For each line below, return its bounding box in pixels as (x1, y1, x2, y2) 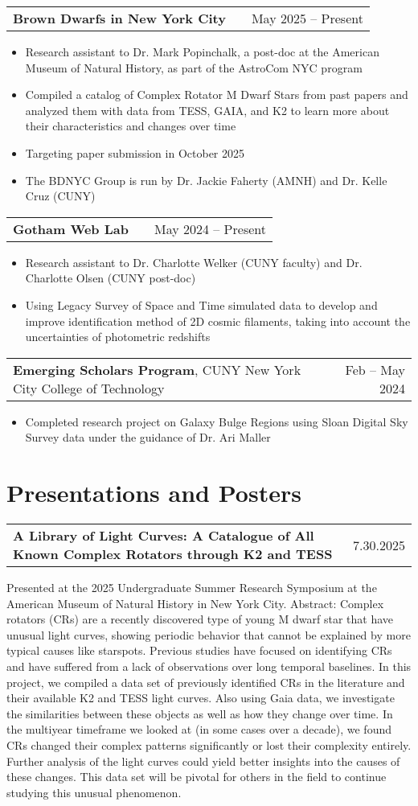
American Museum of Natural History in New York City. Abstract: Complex (6, 594, 384, 611)
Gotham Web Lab (13, 219, 129, 238)
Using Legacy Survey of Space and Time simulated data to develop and (25, 296, 378, 313)
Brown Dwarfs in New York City (13, 9, 226, 27)
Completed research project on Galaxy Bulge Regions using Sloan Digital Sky (25, 413, 408, 430)
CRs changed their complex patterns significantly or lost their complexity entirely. (6, 736, 412, 753)
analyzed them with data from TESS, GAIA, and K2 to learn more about (25, 101, 390, 118)
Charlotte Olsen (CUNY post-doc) (25, 269, 196, 286)
